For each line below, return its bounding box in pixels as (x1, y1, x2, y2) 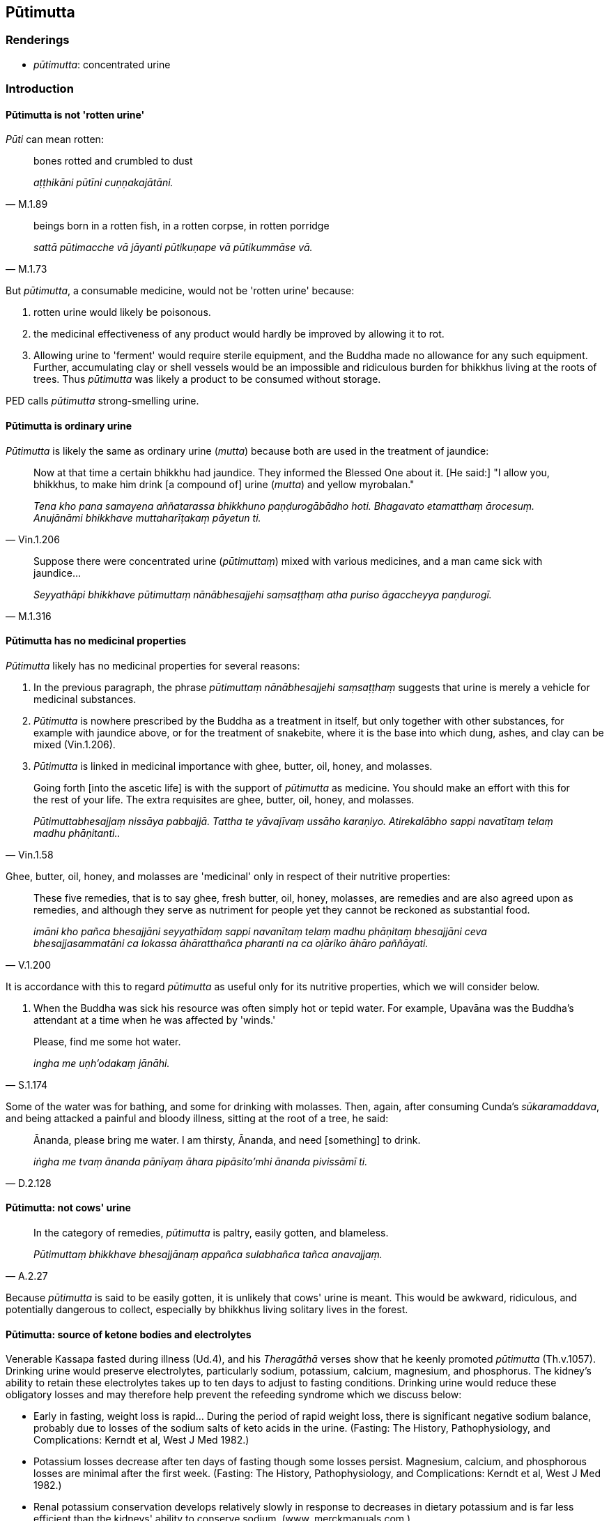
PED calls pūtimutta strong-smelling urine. (6, 395, 199, 407)
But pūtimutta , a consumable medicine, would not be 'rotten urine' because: (6, 285, 355, 297)
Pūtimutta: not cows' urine (6, 1202, 131, 1214)
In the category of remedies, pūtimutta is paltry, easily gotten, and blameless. (33, 1227, 389, 1239)
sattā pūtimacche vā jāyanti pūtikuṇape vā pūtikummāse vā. (33, 241, 313, 254)
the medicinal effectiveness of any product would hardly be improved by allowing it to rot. (33, 328, 445, 340)
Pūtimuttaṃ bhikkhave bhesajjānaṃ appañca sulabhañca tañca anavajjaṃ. (33, 1248, 383, 1261)
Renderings (6, 33, 70, 47)
